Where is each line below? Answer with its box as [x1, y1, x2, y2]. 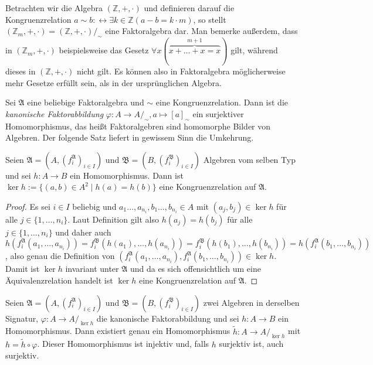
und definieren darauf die [144, 2, 235, 13]
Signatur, [5, 312, 39, 324]
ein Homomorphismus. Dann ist [70, 169, 184, 181]
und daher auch [55, 226, 111, 238]
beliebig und [72, 200, 117, 212]
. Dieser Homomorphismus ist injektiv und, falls [37, 337, 209, 350]
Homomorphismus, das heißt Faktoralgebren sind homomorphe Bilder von [5, 120, 271, 132]
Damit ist [5, 262, 40, 275]
